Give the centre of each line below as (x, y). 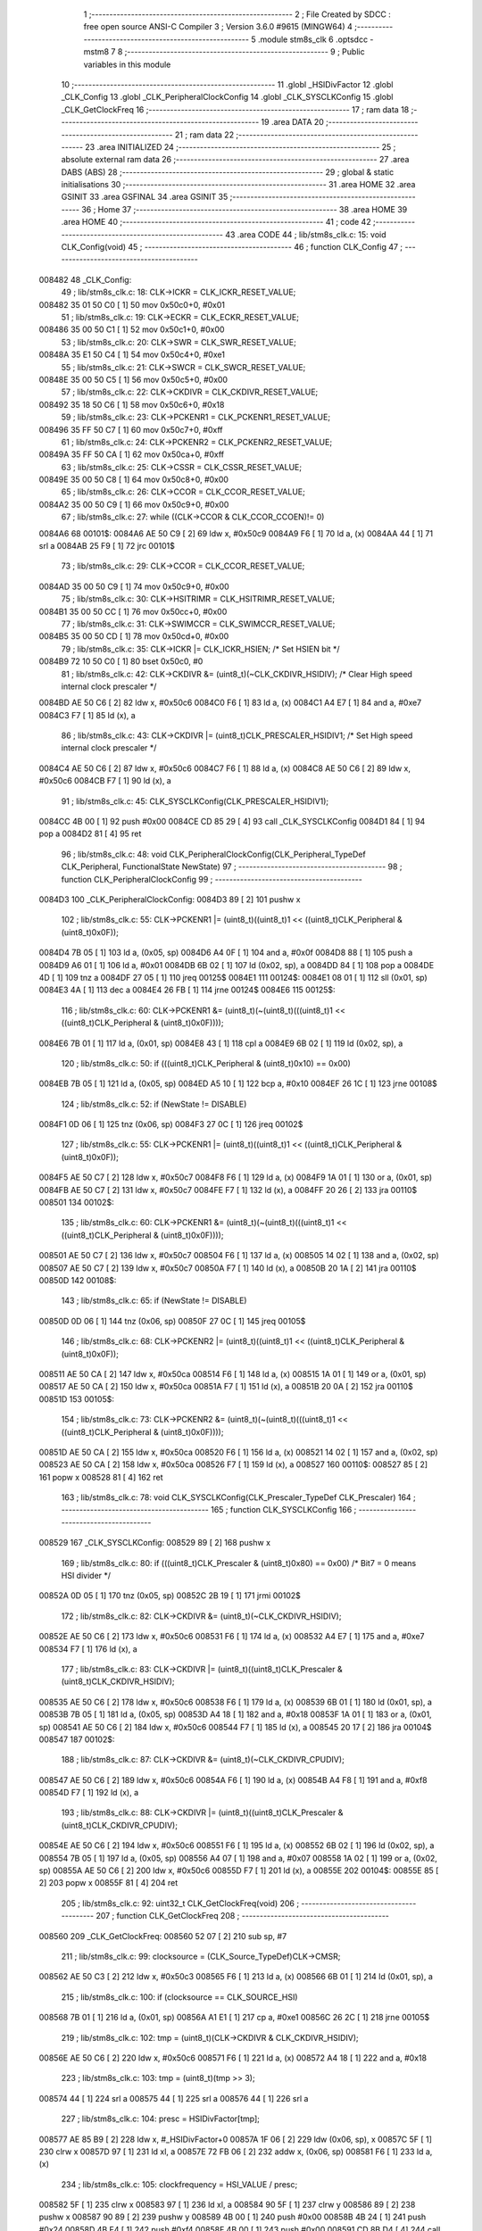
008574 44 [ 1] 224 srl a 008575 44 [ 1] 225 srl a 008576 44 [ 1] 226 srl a (174, 2098)
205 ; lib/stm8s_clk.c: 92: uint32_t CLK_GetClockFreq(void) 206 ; (180, 1903)
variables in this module (127, 64)
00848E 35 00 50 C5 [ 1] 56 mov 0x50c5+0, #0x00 (133, 379)
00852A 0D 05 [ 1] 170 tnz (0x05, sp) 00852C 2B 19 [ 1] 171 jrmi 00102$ (170, 1596)
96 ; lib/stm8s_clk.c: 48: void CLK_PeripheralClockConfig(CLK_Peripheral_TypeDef (213, 854)
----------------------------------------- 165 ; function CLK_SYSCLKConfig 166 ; (209, 1510)
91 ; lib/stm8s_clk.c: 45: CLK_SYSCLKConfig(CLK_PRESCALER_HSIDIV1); (195, 801)
